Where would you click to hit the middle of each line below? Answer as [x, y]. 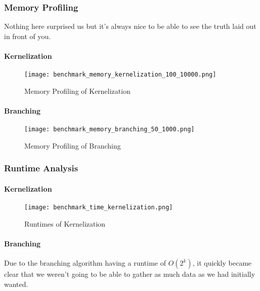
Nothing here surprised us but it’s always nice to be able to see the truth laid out [130, 26]
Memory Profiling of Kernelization [77, 90]
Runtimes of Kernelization [65, 223]
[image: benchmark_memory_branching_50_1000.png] [110, 130]
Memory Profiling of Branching [73, 145]
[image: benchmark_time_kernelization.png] [99, 208]
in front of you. [28, 36]
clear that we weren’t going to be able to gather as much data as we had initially [130, 274]
